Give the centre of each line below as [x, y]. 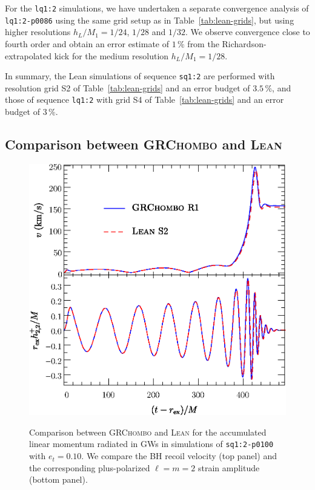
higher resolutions [38, 32]
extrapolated [28, 55]
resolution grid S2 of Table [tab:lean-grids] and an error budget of [128, 87]
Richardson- [244, 43]
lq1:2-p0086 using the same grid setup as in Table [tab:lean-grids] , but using [150, 20]
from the [203, 43]
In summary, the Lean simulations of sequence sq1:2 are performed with [140, 76]
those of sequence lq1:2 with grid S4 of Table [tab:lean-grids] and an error [144, 100]
